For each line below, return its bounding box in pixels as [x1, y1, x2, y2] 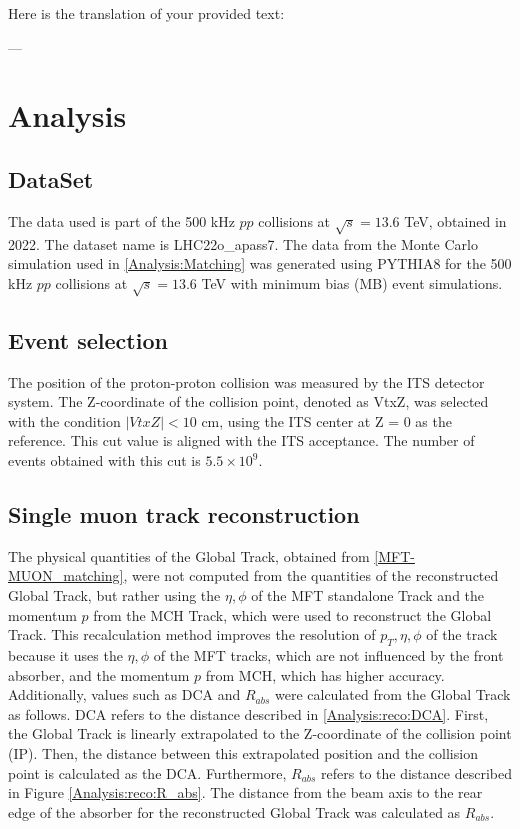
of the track [426, 624, 498, 645]
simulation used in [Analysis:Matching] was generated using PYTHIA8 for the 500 [8, 253, 512, 274]
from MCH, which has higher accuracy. [205, 664, 445, 685]
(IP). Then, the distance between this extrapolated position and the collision [8, 743, 478, 763]
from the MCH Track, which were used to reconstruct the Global [93, 604, 492, 625]
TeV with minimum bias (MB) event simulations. [201, 272, 503, 293]
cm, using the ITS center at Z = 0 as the [201, 410, 452, 431]
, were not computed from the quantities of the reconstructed [123, 565, 499, 586]
